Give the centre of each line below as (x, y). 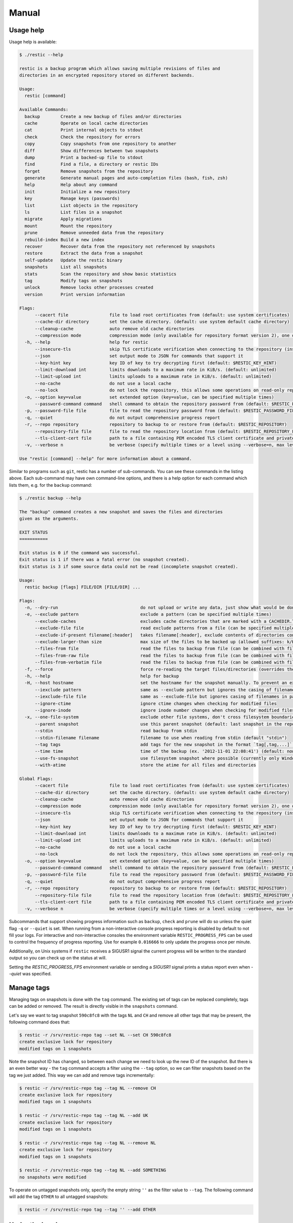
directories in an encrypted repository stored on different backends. (107, 75)
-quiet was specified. (30, 974)
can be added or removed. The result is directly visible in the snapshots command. (94, 1006)
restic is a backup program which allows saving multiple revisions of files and (120, 68)
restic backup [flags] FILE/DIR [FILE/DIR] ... (83, 587)
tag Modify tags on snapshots (73, 281)
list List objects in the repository (81, 205)
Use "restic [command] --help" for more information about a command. (106, 459)
